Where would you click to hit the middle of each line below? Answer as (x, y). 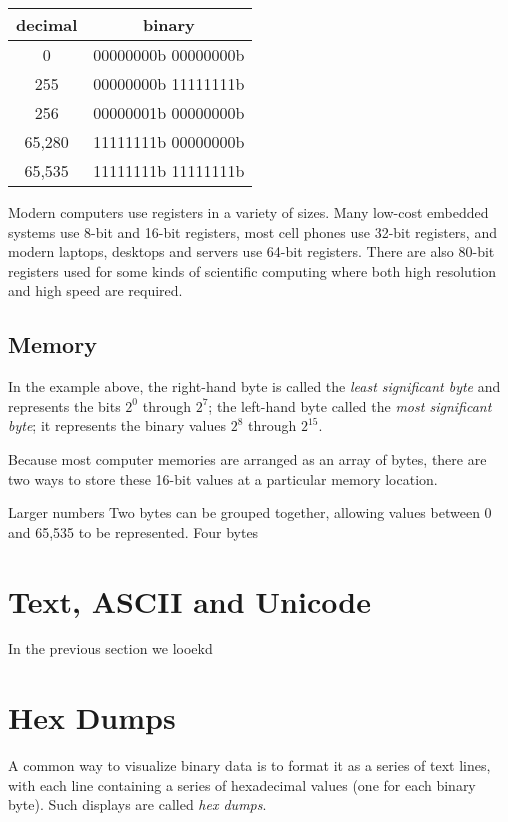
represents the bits (64, 405)
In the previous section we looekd (110, 648)
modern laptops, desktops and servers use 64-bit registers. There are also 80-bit (251, 251)
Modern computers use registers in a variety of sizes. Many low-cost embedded (248, 212)
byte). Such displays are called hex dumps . (137, 804)
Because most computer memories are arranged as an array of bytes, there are (247, 458)
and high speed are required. (95, 290)
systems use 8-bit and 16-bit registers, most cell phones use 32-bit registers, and (252, 231)
